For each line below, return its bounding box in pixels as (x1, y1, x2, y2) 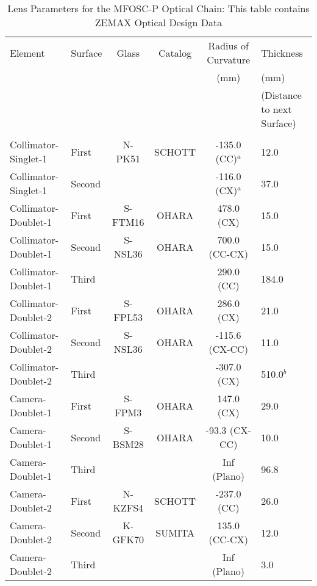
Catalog (158, 45, 192, 60)
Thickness (261, 45, 303, 60)
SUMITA (155, 525, 194, 540)
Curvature (207, 52, 251, 67)
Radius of (208, 38, 249, 52)
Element (10, 45, 45, 60)
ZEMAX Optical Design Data (94, 15, 223, 29)
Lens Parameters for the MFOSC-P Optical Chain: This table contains (7, 1, 310, 15)
